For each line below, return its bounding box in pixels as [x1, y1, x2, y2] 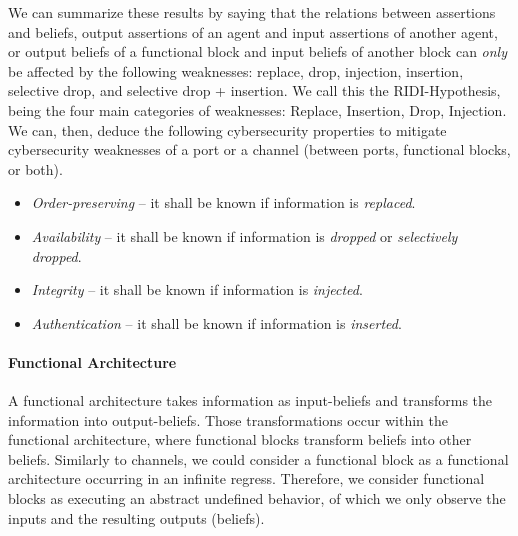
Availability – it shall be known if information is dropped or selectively [31, 225, 458, 246]
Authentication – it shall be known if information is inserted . [31, 312, 402, 333]
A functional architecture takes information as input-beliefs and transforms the [8, 390, 493, 411]
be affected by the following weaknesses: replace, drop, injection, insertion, [8, 60, 464, 81]
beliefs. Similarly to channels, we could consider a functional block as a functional [8, 448, 509, 469]
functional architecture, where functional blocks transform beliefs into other [8, 429, 472, 450]
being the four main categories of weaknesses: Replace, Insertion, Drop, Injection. [8, 99, 507, 120]
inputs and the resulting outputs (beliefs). [8, 507, 265, 528]
